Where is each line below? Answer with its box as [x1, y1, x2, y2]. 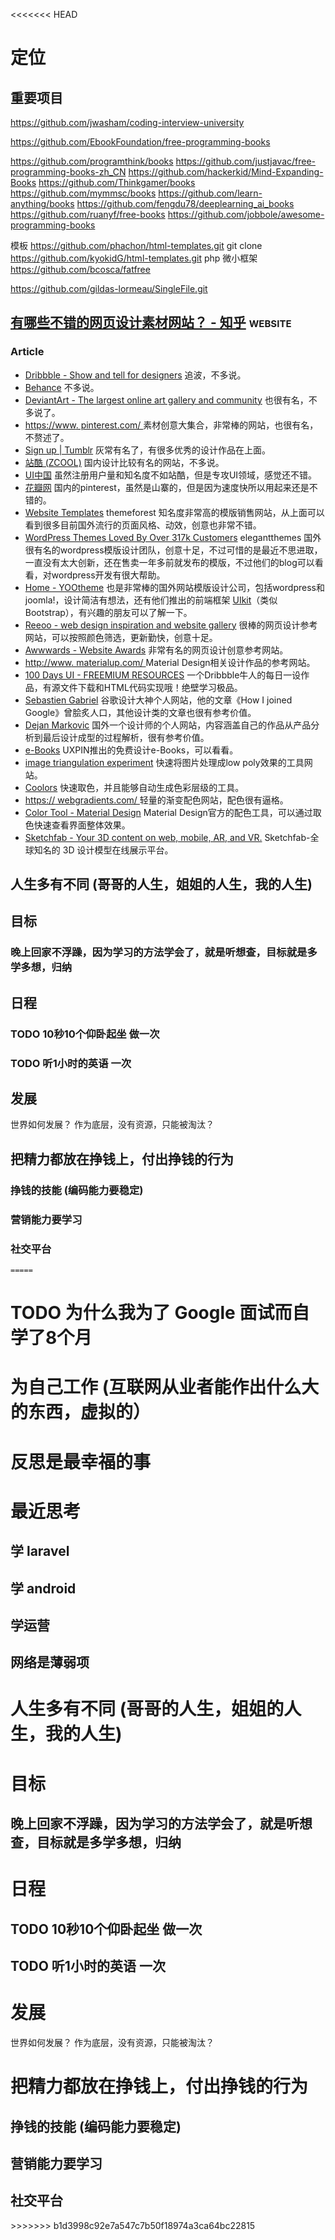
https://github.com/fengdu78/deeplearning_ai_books [76, 198, 295, 209]
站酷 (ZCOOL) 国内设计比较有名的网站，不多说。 [24, 456, 225, 468]
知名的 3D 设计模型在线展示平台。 [33, 844, 174, 856]
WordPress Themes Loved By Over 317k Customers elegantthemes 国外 [24, 531, 322, 543]
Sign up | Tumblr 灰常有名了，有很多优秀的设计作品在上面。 [24, 444, 272, 456]
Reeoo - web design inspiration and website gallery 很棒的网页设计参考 [24, 619, 318, 631]
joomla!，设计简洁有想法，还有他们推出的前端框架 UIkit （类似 [24, 594, 278, 606]
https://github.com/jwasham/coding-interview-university [10, 117, 245, 128]
